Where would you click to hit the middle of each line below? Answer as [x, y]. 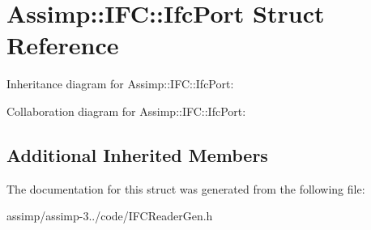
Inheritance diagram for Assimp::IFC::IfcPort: [120, 84]
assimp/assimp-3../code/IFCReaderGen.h [110, 216]
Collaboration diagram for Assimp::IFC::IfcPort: [126, 111]
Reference [63, 45]
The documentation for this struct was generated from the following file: [186, 188]
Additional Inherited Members [137, 154]
